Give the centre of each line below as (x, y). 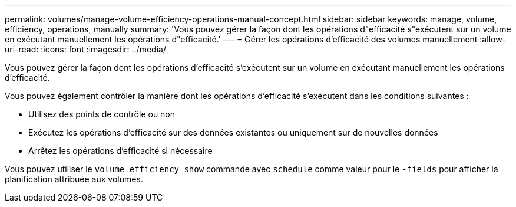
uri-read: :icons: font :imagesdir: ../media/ (85, 49)
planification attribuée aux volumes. (74, 179)
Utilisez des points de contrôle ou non (102, 114)
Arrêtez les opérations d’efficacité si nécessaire (120, 151)
